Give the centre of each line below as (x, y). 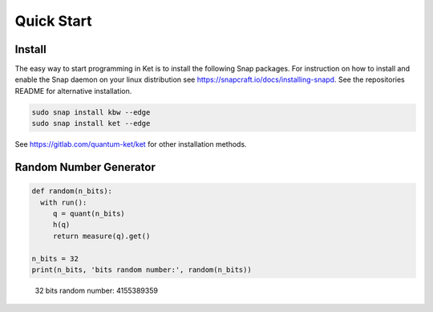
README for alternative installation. (73, 91)
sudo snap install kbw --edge (91, 112)
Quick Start (53, 21)
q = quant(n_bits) (89, 213)
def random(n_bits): (72, 191)
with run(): (64, 202)
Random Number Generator (85, 167)
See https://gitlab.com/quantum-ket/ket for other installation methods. (131, 144)
